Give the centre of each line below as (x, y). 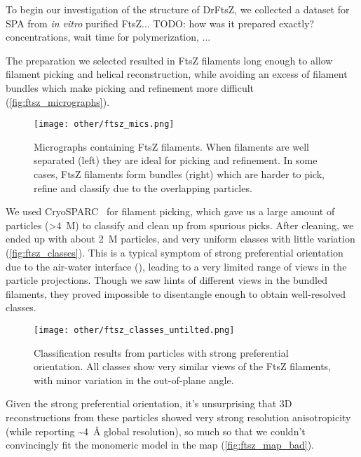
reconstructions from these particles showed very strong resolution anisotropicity (178, 417)
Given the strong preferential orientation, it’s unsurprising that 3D (149, 403)
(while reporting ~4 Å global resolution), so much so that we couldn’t (156, 431)
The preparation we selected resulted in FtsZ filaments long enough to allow (169, 60)
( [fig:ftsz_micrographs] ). (58, 101)
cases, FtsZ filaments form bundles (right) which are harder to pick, (179, 174)
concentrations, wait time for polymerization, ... (108, 37)
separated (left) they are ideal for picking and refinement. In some (176, 160)
